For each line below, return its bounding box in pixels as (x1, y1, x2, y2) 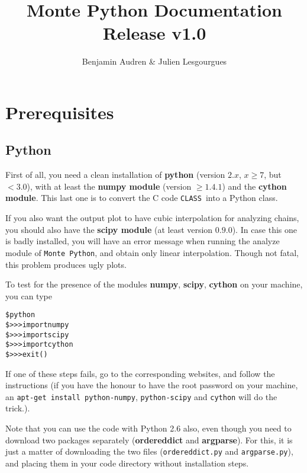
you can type (5, 289, 52, 302)
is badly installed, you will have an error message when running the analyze (5, 235, 280, 247)
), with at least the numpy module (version (27, 180, 192, 192)
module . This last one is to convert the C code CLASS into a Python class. (5, 191, 278, 204)
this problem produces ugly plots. (5, 258, 127, 270)
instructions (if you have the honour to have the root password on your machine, (5, 379, 298, 391)
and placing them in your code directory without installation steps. (5, 456, 249, 469)
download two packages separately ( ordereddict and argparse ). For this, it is (5, 433, 293, 446)
